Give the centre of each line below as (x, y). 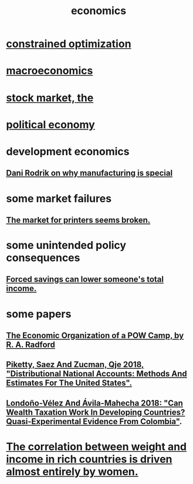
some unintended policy (66, 246)
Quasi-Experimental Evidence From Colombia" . (94, 421)
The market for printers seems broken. (78, 220)
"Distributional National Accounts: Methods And (97, 374)
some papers (39, 314)
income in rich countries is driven (89, 459)
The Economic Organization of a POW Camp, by (95, 336)
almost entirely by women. (72, 472)
